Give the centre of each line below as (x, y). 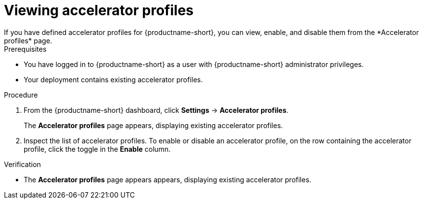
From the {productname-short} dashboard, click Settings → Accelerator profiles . (156, 110)
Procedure (21, 95)
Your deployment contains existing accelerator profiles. (113, 79)
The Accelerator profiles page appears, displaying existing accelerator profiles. (153, 125)
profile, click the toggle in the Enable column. (97, 149)
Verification (23, 164)
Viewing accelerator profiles (99, 10)
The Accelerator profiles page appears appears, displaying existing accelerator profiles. (168, 179)
